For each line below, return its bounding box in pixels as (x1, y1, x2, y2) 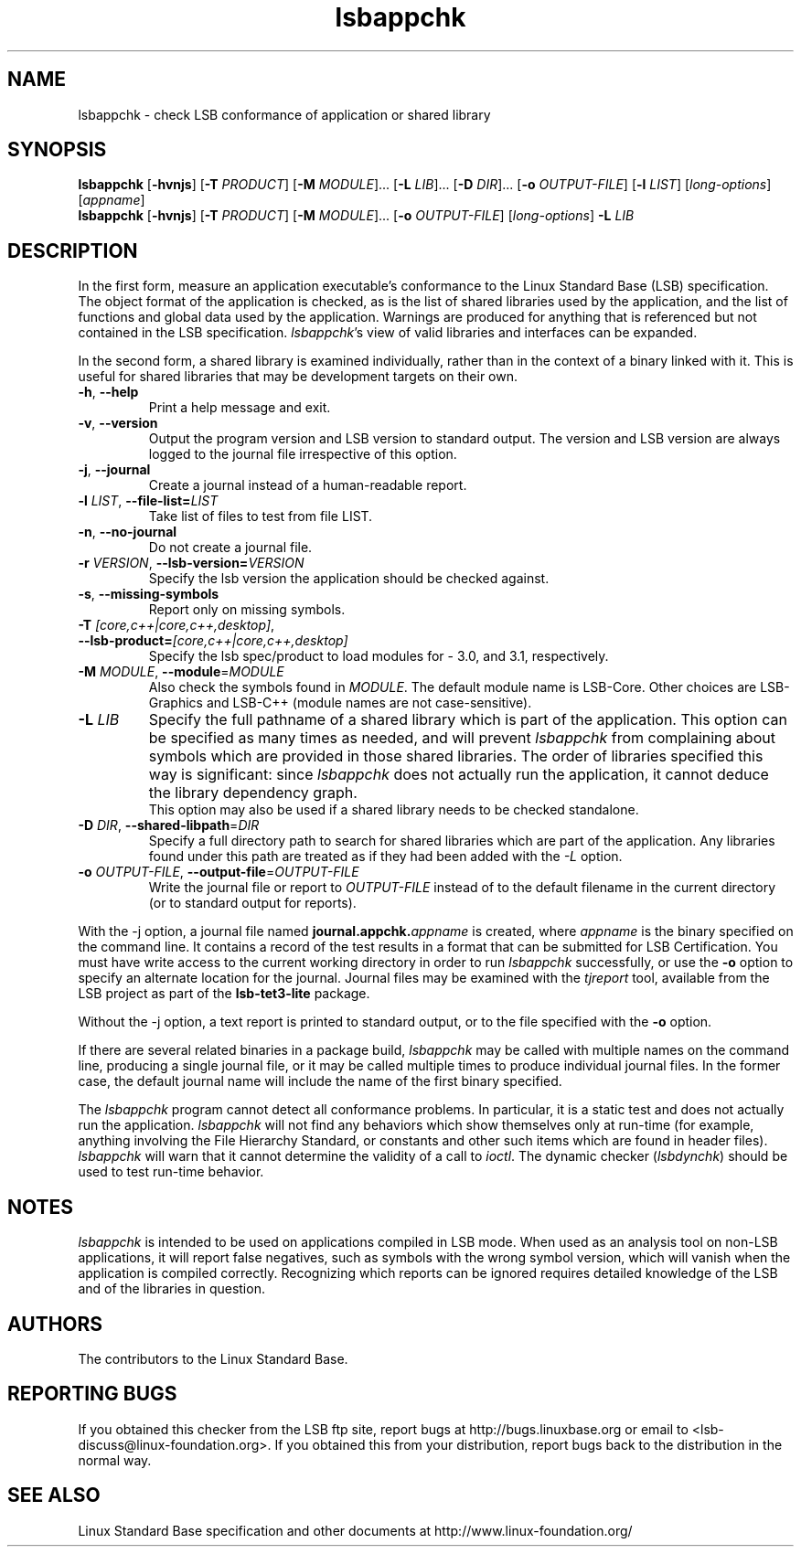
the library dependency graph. (148, 783, 358, 803)
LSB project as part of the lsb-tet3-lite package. (78, 985, 370, 1002)
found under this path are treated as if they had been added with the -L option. (148, 848, 623, 865)
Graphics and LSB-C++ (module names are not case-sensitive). (148, 695, 532, 711)
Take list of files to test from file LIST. (148, 508, 373, 525)
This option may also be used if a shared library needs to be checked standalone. (148, 802, 639, 818)
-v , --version (78, 415, 158, 431)
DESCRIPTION (7, 239, 138, 262)
